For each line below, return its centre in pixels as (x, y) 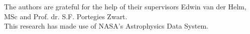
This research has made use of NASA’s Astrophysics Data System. (106, 26)
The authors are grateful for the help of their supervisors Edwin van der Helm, (125, 6)
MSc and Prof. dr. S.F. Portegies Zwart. (66, 16)
